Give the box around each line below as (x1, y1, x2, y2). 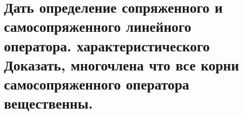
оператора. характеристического (4, 35, 210, 55)
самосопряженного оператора (4, 73, 189, 93)
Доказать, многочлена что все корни (4, 54, 239, 74)
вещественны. (4, 93, 93, 113)
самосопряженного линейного (4, 16, 191, 36)
